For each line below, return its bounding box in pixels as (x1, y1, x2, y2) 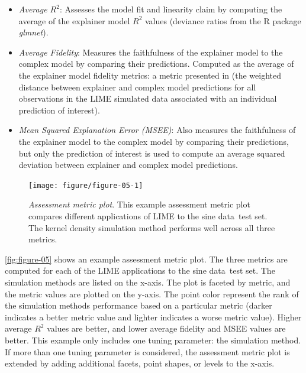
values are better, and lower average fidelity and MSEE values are (47, 322, 286, 335)
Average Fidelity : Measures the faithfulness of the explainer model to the (18, 46, 283, 58)
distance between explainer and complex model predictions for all (18, 80, 256, 93)
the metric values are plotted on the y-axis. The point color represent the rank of (5, 287, 299, 300)
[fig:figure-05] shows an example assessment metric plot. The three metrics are (5, 252, 288, 265)
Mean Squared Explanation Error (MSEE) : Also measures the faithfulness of (18, 124, 296, 136)
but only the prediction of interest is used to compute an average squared (18, 147, 285, 159)
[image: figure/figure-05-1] (28, 181, 143, 190)
